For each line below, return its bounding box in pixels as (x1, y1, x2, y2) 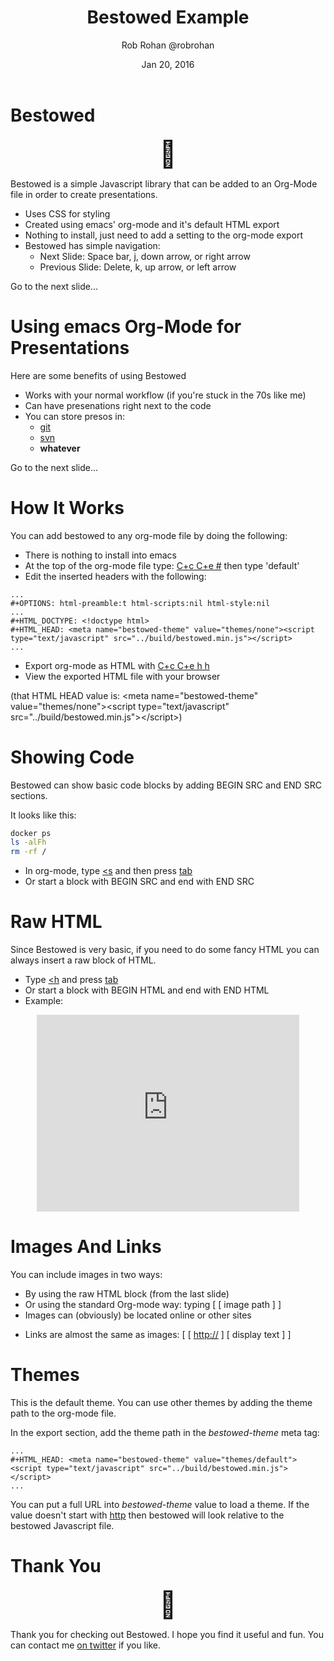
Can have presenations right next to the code (24, 399, 212, 411)
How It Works (10, 496, 125, 519)
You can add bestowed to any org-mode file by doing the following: (10, 529, 288, 541)
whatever (39, 442, 81, 454)
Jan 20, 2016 (141, 58, 195, 70)
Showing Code (10, 746, 135, 768)
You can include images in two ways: (10, 1269, 163, 1280)
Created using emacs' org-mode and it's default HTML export (24, 218, 280, 230)
